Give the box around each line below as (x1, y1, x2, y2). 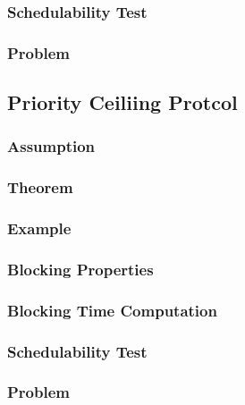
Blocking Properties (7, 257, 154, 280)
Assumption (7, 135, 96, 157)
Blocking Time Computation (7, 299, 217, 321)
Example (7, 217, 72, 240)
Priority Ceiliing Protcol (7, 89, 238, 116)
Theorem (7, 176, 73, 198)
